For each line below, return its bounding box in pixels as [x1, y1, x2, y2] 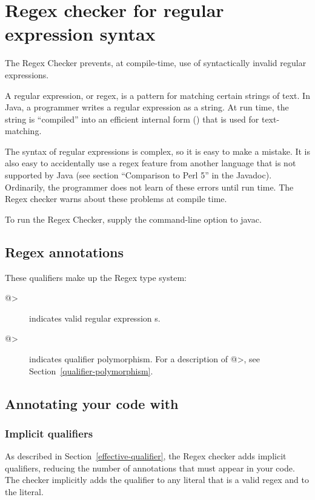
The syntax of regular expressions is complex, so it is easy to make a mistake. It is [5, 144, 311, 157]
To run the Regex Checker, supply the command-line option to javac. [5, 212, 262, 225]
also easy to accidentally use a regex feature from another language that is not [5, 157, 296, 169]
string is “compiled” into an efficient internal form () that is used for [5, 112, 259, 125]
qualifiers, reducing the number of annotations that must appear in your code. [5, 461, 295, 474]
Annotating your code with [5, 394, 179, 413]
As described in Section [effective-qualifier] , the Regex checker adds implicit [5, 450, 287, 462]
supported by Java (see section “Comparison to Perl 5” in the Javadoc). [5, 169, 272, 181]
